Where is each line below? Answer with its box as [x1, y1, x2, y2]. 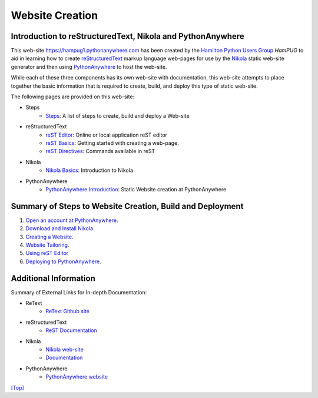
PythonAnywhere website [45, 373, 108, 380]
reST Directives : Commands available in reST [45, 148, 155, 155]
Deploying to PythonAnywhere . [25, 258, 101, 265]
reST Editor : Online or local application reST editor [45, 131, 168, 138]
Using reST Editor [25, 250, 69, 257]
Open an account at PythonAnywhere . [25, 217, 118, 224]
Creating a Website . [25, 233, 74, 240]
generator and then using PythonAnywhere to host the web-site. [11, 63, 167, 70]
